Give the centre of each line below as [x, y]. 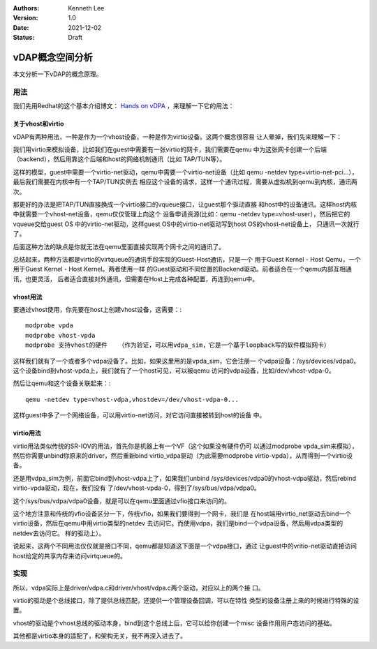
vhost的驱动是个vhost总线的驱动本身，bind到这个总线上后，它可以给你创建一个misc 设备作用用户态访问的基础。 [174, 623]
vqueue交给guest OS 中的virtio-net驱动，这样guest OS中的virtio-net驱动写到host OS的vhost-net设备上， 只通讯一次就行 [186, 224]
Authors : [26, 8]
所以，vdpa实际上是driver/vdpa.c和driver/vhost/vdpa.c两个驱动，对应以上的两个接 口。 [139, 588]
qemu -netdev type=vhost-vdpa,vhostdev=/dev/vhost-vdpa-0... [132, 399]
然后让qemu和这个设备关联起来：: [62, 383]
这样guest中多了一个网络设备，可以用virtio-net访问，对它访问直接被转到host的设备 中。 [139, 415]
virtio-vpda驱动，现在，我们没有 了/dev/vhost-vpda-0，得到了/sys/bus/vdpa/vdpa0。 [137, 488]
